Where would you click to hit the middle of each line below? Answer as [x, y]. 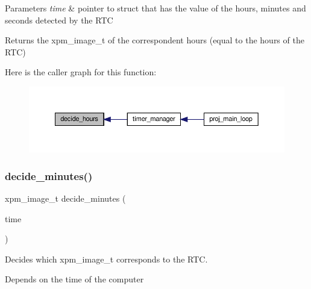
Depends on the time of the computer [74, 279]
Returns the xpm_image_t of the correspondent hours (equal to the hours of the [155, 40]
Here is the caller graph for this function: [81, 72]
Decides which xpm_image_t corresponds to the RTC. [106, 259]
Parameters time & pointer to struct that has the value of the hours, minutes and [155, 8]
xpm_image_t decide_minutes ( [65, 198]
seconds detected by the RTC [59, 20]
